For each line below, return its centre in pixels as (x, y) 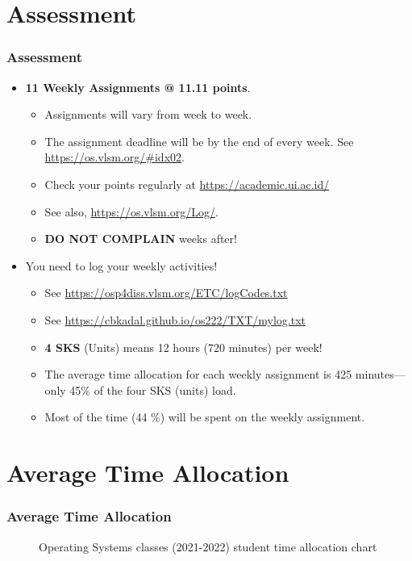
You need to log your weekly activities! (121, 265)
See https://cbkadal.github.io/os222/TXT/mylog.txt (175, 319)
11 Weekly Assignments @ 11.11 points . (138, 87)
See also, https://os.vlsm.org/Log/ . (131, 211)
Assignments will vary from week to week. (148, 114)
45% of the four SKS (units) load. (153, 389)
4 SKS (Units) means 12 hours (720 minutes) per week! (183, 347)
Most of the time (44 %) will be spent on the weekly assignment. (205, 417)
